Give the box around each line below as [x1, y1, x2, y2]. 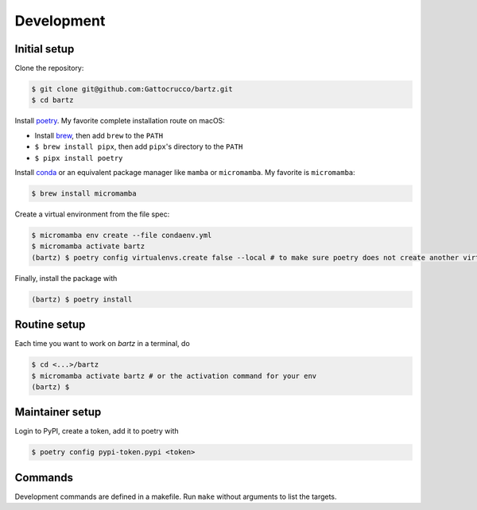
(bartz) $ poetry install [31, 294, 133, 304]
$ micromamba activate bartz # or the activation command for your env [31, 371, 317, 380]
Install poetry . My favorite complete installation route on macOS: [14, 116, 226, 126]
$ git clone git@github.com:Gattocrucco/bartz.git [31, 84, 234, 94]
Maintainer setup [14, 406, 102, 419]
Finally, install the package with [14, 273, 118, 282]
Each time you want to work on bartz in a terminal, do [14, 339, 190, 348]
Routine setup [14, 318, 86, 332]
